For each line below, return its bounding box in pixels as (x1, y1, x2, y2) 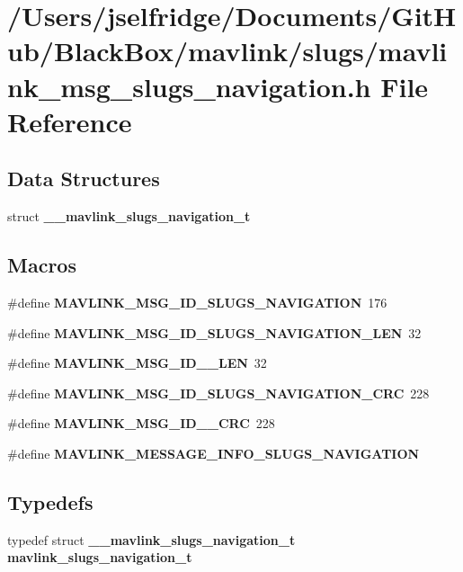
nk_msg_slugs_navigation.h (7, 67, 371, 104)
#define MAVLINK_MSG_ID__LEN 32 (7, 353, 267, 372)
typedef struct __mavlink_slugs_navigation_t (7, 530, 296, 549)
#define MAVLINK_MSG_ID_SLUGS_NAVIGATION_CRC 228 (7, 383, 430, 402)
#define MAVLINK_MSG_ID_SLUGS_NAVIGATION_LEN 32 (7, 323, 422, 342)
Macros (7, 251, 76, 279)
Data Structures (7, 165, 160, 192)
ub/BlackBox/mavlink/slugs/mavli (7, 32, 448, 69)
